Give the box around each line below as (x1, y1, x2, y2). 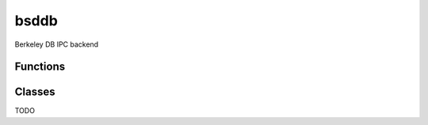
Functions (14, 60, 66, 74)
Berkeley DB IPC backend (14, 40, 99, 49)
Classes (14, 85, 55, 99)
